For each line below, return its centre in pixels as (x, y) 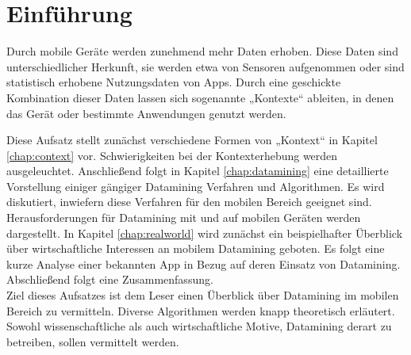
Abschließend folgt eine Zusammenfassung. (110, 279)
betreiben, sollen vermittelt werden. (93, 341)
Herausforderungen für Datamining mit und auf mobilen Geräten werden (184, 218)
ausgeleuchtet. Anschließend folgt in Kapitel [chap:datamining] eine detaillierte (198, 171)
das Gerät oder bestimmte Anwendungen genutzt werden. (146, 113)
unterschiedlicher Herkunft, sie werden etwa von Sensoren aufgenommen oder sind (205, 66)
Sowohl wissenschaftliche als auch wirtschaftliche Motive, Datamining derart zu (199, 326)
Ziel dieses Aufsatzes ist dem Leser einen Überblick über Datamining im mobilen (203, 295)
